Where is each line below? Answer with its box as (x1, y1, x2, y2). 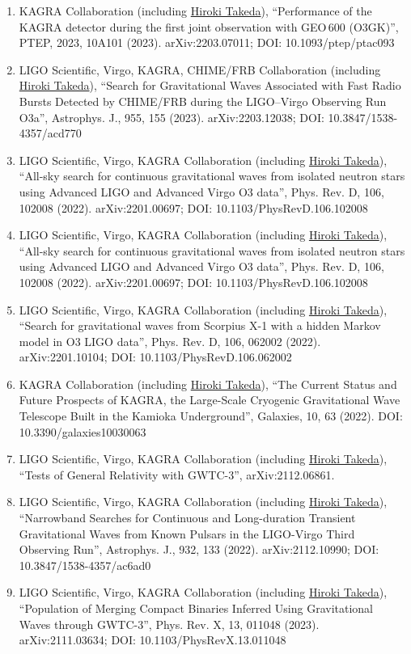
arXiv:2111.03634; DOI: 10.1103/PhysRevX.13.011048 (19, 631, 286, 648)
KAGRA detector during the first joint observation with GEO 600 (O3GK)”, (19, 18, 399, 35)
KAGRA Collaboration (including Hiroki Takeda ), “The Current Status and (19, 375, 397, 392)
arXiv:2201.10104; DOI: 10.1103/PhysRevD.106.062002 (19, 348, 292, 365)
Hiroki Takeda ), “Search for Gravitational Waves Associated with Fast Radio (19, 77, 401, 94)
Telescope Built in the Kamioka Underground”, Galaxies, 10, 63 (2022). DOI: (19, 407, 403, 424)
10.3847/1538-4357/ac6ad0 (19, 556, 151, 573)
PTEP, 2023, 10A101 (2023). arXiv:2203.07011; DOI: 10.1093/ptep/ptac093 (19, 34, 395, 51)
